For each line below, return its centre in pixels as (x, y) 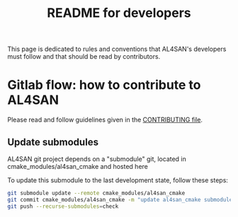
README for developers (119, 13)
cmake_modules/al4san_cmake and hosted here (78, 166)
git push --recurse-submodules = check (63, 206)
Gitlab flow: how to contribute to (104, 85)
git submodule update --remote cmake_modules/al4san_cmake (96, 193)
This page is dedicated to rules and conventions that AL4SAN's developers (117, 49)
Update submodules (53, 142)
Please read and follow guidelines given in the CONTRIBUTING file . (105, 120)
